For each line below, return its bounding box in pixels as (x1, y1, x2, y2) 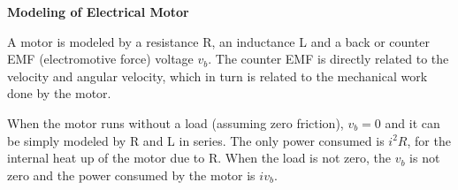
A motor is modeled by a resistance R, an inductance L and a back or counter (7, 32, 430, 50)
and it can (385, 113, 440, 132)
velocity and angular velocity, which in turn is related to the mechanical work (7, 66, 428, 85)
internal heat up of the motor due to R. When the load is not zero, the (7, 148, 391, 167)
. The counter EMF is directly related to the (208, 49, 449, 68)
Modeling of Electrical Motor (7, 3, 189, 20)
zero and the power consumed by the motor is (7, 165, 256, 184)
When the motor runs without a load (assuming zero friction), (7, 113, 344, 132)
